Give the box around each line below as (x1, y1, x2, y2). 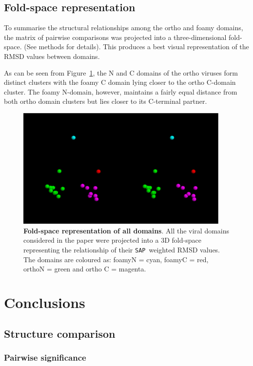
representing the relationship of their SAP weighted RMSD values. (23, 245, 220, 255)
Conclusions (4, 292, 85, 312)
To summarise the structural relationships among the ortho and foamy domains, (4, 22, 243, 33)
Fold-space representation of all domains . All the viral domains (23, 225, 230, 235)
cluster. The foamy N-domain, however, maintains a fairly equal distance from (4, 86, 237, 96)
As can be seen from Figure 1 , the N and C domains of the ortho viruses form (4, 67, 238, 77)
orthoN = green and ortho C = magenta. (23, 264, 146, 274)
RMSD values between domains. (4, 51, 100, 61)
